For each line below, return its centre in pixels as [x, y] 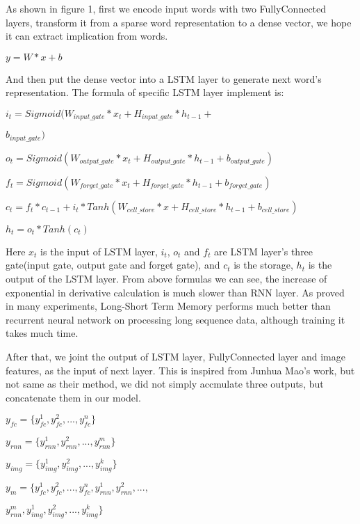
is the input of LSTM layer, [99, 251]
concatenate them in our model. [73, 397]
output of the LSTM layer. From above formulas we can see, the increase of [166, 279]
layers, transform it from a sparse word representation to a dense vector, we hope [179, 22]
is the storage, [263, 265]
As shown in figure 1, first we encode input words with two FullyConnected [166, 8]
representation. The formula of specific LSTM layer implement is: [145, 92]
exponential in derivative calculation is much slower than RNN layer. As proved [175, 292]
